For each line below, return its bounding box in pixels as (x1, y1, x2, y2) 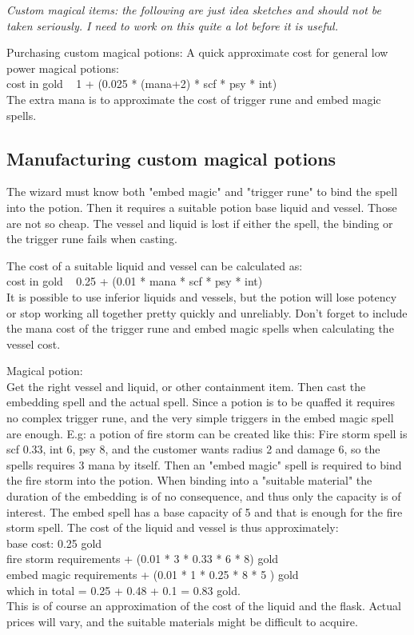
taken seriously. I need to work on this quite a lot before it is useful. (6, 17, 338, 34)
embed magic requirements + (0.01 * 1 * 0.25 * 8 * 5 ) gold (6, 566, 299, 583)
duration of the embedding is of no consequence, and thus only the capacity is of (6, 488, 401, 505)
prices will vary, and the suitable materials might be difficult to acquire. (6, 613, 358, 629)
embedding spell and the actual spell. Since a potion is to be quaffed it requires (6, 393, 396, 410)
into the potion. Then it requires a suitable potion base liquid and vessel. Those (6, 198, 397, 215)
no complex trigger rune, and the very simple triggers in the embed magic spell (6, 409, 394, 426)
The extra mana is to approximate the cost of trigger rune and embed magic (6, 90, 381, 107)
